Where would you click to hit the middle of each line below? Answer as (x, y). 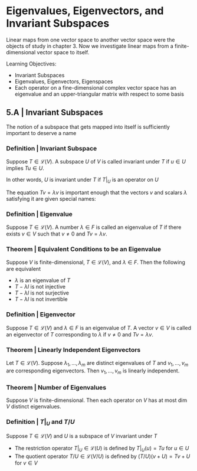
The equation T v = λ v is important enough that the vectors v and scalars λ (97, 192)
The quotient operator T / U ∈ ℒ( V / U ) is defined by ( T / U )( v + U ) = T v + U (102, 456)
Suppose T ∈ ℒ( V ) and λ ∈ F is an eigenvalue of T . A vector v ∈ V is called (99, 328)
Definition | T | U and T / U (40, 422)
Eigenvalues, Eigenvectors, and (85, 11)
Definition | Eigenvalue (39, 214)
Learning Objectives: (32, 64)
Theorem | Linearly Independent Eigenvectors (73, 349)
